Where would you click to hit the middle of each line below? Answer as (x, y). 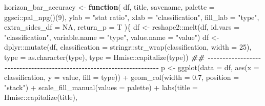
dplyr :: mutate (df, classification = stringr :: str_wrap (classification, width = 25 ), (128, 47)
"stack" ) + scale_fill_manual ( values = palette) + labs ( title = (101, 87)
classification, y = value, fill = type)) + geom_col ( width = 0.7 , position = (122, 77)
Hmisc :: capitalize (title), (41, 97)
